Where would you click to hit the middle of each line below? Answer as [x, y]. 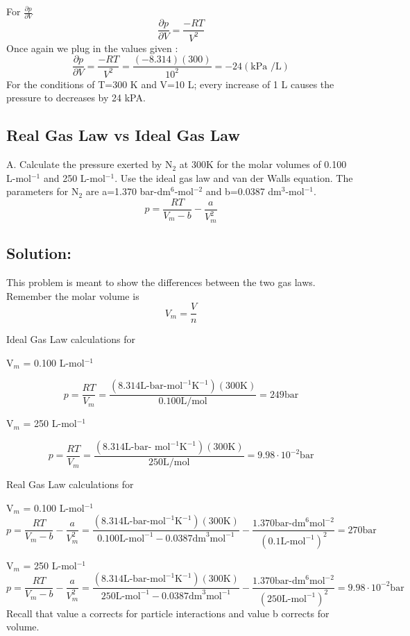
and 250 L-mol [74, 177]
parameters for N [43, 191]
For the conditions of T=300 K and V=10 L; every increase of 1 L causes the [170, 84]
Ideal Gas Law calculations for [71, 339]
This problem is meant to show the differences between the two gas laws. [161, 282]
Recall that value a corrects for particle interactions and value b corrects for [168, 613]
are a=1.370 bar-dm [128, 191]
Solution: [39, 253]
